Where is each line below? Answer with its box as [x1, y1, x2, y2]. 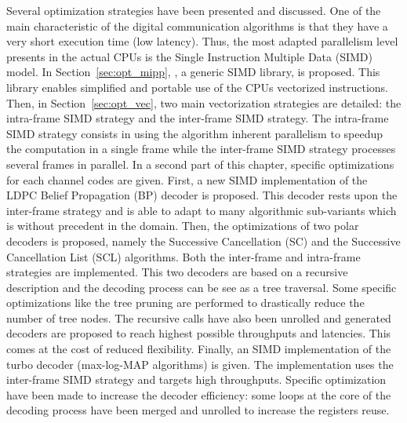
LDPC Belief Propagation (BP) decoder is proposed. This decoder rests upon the [6, 187, 398, 203]
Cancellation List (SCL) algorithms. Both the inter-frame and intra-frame [6, 248, 361, 264]
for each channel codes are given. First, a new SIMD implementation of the [6, 171, 368, 188]
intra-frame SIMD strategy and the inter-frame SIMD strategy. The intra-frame [6, 110, 389, 126]
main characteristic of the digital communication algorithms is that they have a [6, 17, 388, 34]
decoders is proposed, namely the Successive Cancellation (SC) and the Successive [6, 232, 401, 249]
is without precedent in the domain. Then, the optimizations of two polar [6, 217, 359, 234]
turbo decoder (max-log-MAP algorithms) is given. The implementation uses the [6, 356, 394, 372]
